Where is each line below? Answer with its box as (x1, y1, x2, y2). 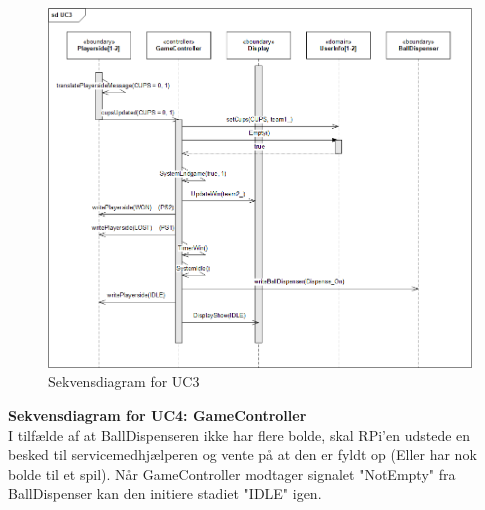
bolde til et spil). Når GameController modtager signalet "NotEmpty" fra (8, 463, 456, 484)
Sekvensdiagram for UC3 (48, 371, 200, 392)
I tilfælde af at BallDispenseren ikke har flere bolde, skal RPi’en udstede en (8, 424, 471, 445)
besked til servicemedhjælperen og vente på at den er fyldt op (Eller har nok (8, 444, 477, 465)
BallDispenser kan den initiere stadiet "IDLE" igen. (8, 483, 322, 504)
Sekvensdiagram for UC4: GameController (8, 405, 307, 426)
